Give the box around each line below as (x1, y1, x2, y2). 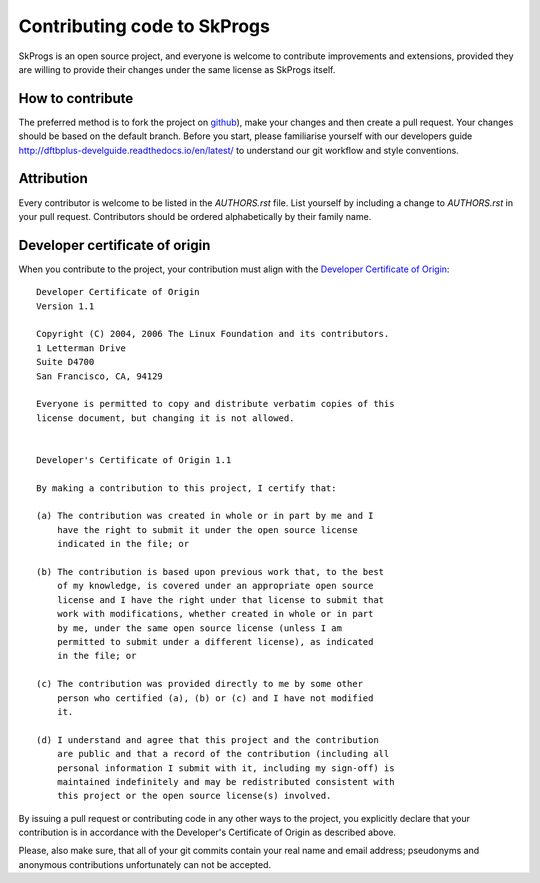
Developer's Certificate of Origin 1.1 (36, 454, 232, 465)
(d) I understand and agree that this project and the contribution (36, 734, 379, 745)
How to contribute (18, 90, 134, 107)
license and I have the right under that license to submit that (56, 594, 385, 605)
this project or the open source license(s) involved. (56, 790, 332, 802)
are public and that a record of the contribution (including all (56, 748, 390, 760)
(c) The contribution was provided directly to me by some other (36, 678, 364, 690)
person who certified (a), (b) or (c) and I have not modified (56, 692, 374, 704)
